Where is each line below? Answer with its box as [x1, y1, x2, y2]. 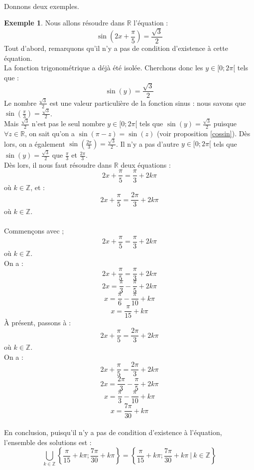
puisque [213, 118, 237, 129]
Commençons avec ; [4, 226, 64, 236]
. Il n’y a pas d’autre [116, 138, 179, 149]
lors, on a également [4, 138, 65, 149]
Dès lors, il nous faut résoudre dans [4, 159, 112, 170]
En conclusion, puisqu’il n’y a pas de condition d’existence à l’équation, [4, 427, 222, 438]
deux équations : [121, 159, 171, 170]
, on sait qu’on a [24, 128, 75, 139]
